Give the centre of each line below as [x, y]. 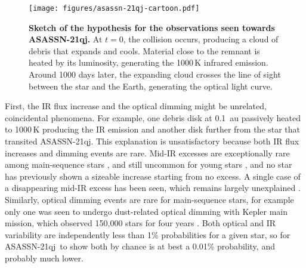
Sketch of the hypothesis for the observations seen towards [152, 27]
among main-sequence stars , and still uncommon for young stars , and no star [149, 164]
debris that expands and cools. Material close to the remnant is [144, 50]
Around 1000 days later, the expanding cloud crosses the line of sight [155, 74]
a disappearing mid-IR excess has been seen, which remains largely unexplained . [153, 188]
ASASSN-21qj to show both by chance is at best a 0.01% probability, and [140, 246]
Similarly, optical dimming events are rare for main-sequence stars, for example [149, 199]
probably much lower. [44, 258]
